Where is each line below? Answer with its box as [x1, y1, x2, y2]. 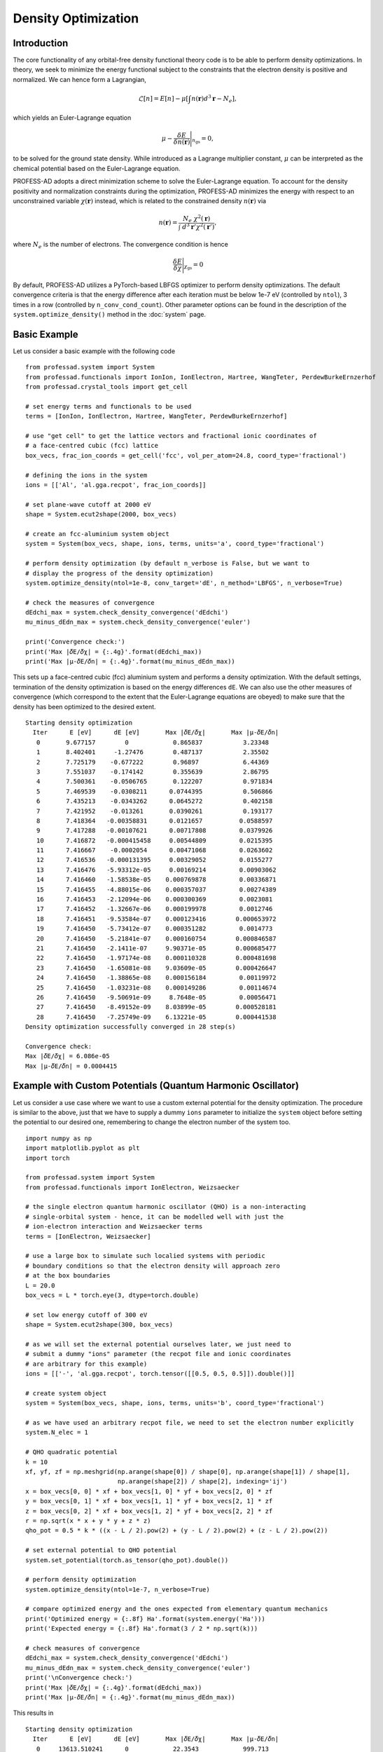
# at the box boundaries [25, 1272, 111, 1280]
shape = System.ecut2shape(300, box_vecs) [25, 1321, 174, 1329]
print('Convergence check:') [25, 638, 125, 646]
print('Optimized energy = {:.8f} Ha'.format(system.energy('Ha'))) [25, 1615, 265, 1622]
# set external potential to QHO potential [25, 1546, 177, 1554]
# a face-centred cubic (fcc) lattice [25, 442, 159, 450]
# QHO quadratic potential [25, 1448, 118, 1456]
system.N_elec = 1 [25, 1428, 89, 1437]
